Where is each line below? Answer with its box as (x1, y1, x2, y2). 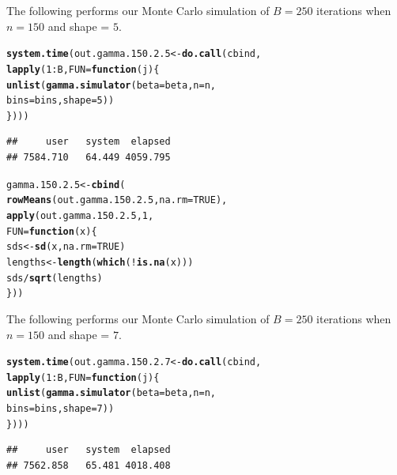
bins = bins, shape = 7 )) (6, 403, 115, 415)
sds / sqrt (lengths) (6, 272, 103, 284)
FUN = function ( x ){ (6, 225, 97, 237)
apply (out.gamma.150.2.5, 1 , (6, 209, 154, 221)
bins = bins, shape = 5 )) (6, 95, 115, 107)
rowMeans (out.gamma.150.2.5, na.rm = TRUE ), (6, 194, 228, 206)
